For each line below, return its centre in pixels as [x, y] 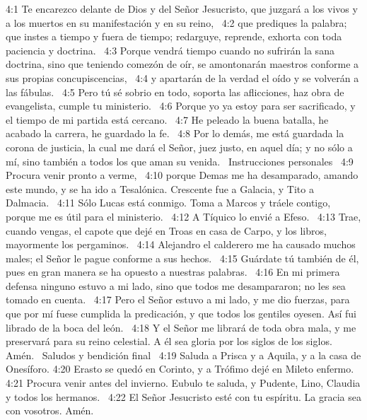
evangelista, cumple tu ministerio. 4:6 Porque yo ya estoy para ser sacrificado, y [181, 106]
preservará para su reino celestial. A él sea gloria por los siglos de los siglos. [169, 341]
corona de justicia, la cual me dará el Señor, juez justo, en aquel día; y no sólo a [179, 147]
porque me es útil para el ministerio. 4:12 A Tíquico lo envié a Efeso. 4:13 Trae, [183, 216]
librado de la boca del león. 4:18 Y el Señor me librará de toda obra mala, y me [181, 327]
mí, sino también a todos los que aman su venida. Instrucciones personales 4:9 [180, 161]
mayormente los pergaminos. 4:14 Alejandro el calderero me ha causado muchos [181, 244]
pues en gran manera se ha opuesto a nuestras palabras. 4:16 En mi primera [173, 272]
